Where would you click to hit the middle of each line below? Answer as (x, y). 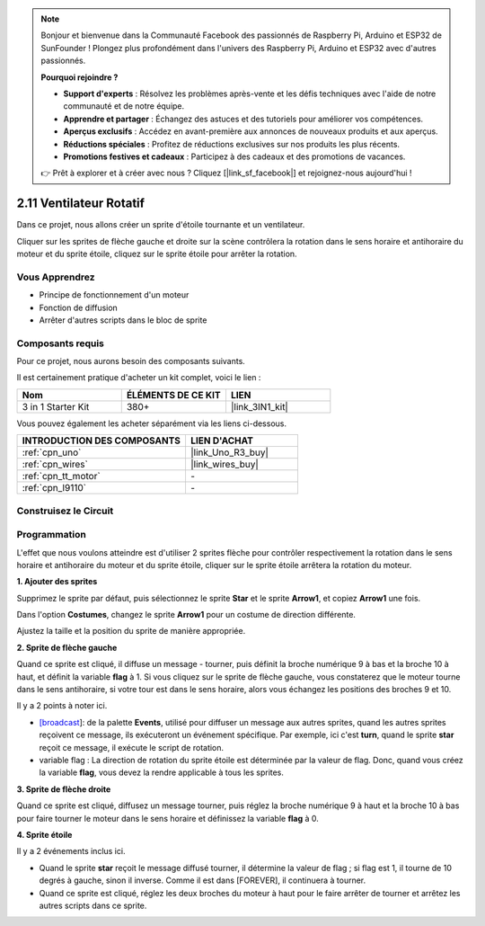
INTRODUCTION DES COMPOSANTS (101, 441)
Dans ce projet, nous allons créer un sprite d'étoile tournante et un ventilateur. (161, 225)
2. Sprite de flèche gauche (67, 647)
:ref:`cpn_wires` (55, 465)
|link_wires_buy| (225, 465)
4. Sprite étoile (44, 834)
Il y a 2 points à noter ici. (62, 706)
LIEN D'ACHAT (221, 441)
